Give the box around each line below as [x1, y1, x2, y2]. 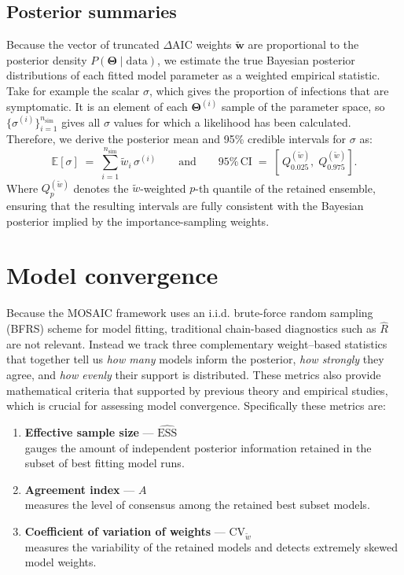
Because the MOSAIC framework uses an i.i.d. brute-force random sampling [6, 304, 373, 321]
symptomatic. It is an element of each [6, 98, 188, 115]
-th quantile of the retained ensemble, [195, 179, 376, 196]
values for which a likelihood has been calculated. [113, 113, 351, 130]
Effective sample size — [24, 423, 154, 440]
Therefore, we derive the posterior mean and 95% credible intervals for [6, 131, 347, 147]
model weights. [24, 554, 97, 570]
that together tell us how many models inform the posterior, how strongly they [6, 351, 384, 367]
